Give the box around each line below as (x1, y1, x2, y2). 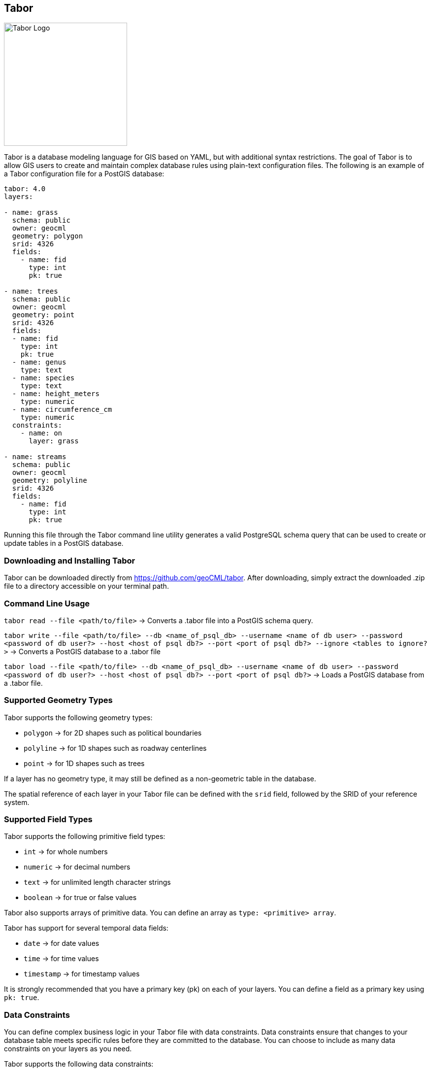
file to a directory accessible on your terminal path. (4, 582, 169, 591)
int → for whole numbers (24, 847, 108, 856)
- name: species (12, 374, 75, 382)
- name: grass (4, 208, 58, 217)
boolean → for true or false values (24, 893, 137, 902)
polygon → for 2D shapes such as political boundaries (24, 728, 202, 737)
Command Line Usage (4, 598, 90, 608)
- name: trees (4, 287, 58, 296)
